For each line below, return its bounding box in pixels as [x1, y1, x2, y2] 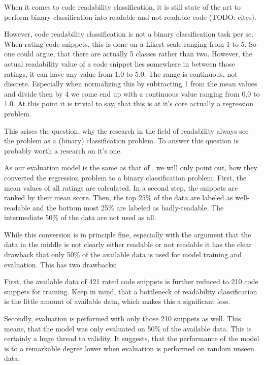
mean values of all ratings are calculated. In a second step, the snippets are [4, 182, 238, 193]
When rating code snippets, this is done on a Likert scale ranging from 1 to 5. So [4, 38, 256, 49]
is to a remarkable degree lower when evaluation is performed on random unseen [4, 343, 254, 353]
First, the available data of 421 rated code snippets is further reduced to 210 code [4, 276, 258, 287]
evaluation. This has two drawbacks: [4, 259, 117, 269]
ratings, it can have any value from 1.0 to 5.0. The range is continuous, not [4, 68, 238, 79]
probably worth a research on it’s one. [4, 145, 122, 156]
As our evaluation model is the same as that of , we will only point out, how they [4, 162, 257, 173]
